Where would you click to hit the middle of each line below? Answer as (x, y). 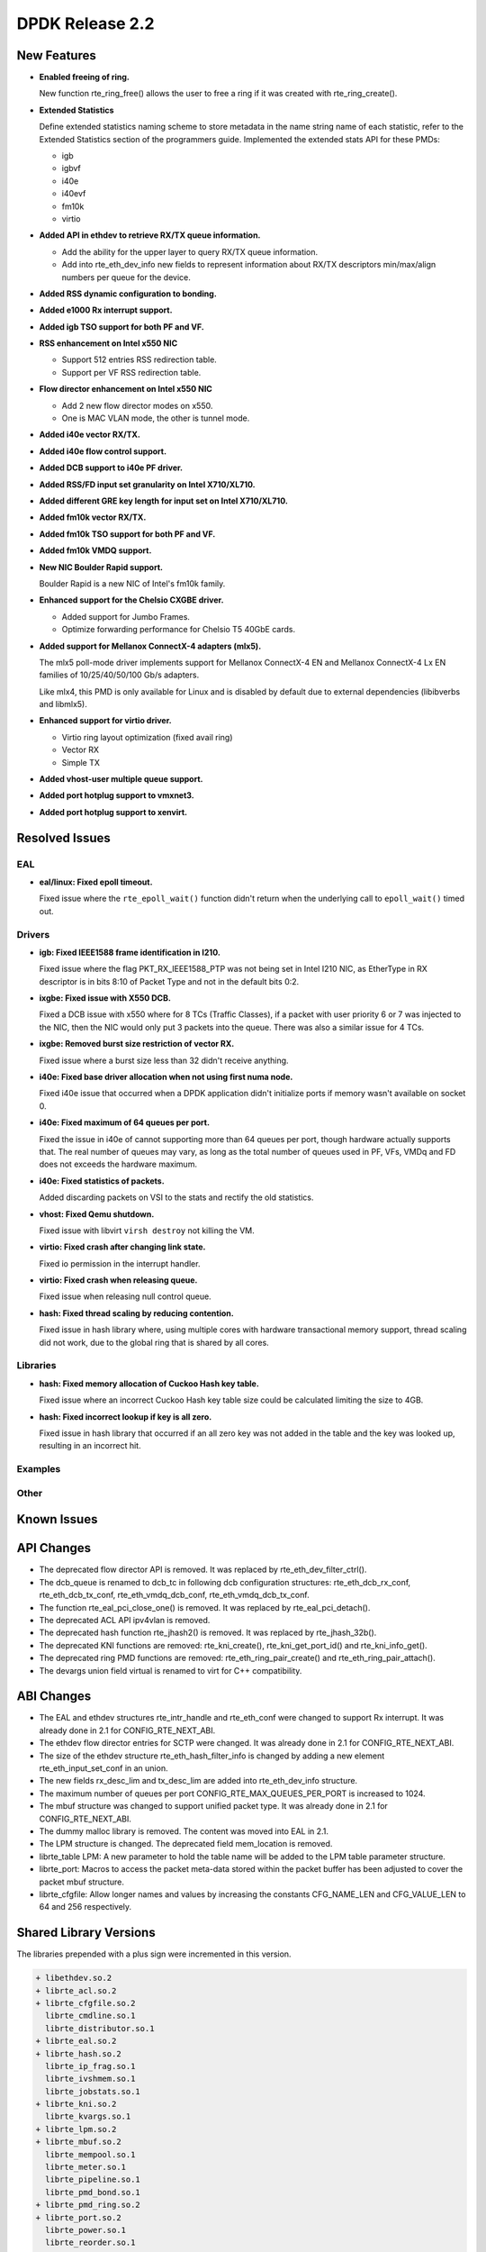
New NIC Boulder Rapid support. (101, 567)
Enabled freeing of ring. (84, 77)
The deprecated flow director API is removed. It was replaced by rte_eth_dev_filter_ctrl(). (203, 1570)
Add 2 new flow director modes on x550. (137, 405)
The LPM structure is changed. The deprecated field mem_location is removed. (186, 1844)
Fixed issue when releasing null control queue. (125, 1296)
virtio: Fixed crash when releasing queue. (118, 1280)
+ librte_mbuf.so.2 (78, 2142)
